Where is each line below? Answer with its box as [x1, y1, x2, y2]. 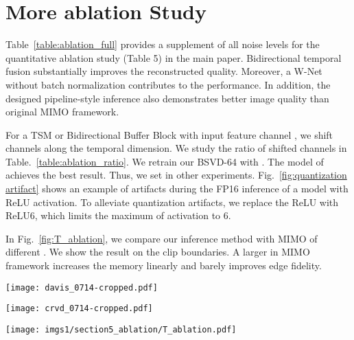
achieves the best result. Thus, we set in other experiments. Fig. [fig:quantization [5, 168, 347, 182]
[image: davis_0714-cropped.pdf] [5, 282, 158, 293]
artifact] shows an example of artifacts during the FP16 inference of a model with [5, 181, 349, 196]
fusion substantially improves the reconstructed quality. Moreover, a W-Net [5, 64, 322, 78]
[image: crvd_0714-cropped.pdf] [5, 304, 153, 314]
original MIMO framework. [5, 104, 119, 119]
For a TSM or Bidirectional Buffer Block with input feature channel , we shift [5, 127, 333, 141]
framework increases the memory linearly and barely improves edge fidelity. [5, 258, 322, 273]
